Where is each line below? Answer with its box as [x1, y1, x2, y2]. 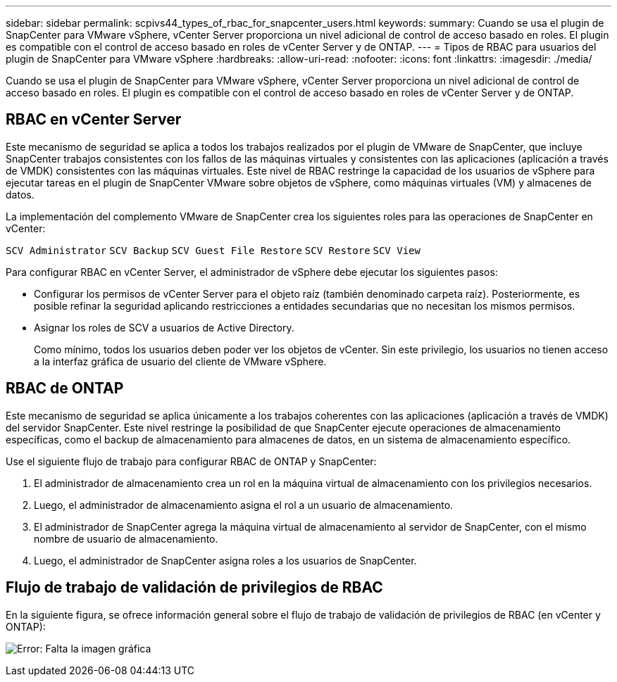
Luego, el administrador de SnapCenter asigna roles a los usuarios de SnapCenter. [34, 554, 417, 567]
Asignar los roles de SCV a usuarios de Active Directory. [34, 321, 294, 334]
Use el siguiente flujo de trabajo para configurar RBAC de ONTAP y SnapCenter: [6, 455, 377, 467]
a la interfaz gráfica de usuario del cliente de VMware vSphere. [34, 355, 327, 367]
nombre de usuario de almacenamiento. [34, 532, 218, 545]
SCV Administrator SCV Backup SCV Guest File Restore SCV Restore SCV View [6, 244, 420, 256]
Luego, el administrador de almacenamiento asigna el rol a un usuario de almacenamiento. [34, 498, 454, 511]
